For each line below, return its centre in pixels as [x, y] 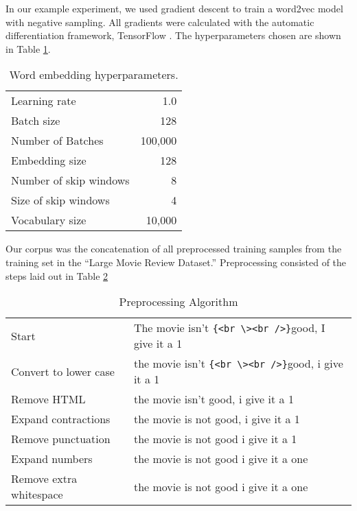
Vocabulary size [49, 220]
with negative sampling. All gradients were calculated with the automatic [160, 22]
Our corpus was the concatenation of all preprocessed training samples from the [174, 249]
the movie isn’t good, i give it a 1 [214, 399]
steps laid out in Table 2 [57, 275]
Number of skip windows [70, 180]
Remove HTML [48, 399]
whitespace [37, 495]
